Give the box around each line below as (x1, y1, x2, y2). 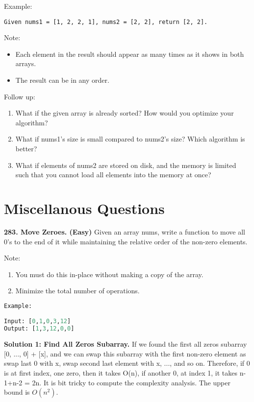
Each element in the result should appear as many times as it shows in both (15, 48, 244, 59)
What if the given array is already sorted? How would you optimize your (15, 108, 234, 118)
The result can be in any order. (15, 75, 109, 85)
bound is (4, 387, 30, 397)
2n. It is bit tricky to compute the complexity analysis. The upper (32, 377, 230, 387)
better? (15, 143, 37, 153)
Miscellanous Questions (4, 198, 165, 218)
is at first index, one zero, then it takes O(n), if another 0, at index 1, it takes (4, 367, 238, 378)
